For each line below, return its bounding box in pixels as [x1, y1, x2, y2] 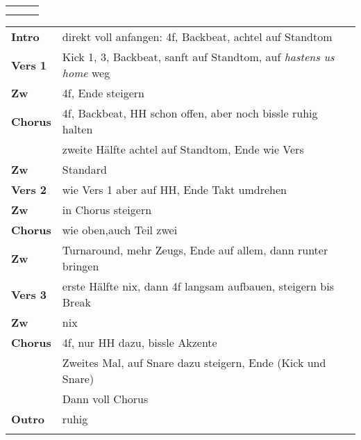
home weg [62, 65, 110, 81]
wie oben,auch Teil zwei [62, 222, 178, 238]
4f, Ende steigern [62, 85, 144, 101]
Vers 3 [11, 286, 47, 302]
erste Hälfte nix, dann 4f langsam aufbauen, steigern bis [62, 278, 334, 294]
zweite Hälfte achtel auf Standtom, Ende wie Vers [62, 141, 304, 157]
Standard [62, 161, 107, 177]
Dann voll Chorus [62, 391, 149, 407]
